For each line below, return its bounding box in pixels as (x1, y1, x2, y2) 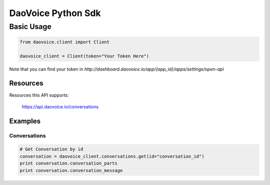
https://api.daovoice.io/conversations (21, 103, 99, 110)
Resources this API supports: (9, 92, 69, 98)
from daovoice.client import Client (19, 39, 110, 45)
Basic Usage (9, 22, 52, 31)
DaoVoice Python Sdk (9, 8, 101, 19)
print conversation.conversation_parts (19, 160, 117, 166)
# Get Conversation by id (19, 146, 83, 152)
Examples (9, 117, 41, 125)
